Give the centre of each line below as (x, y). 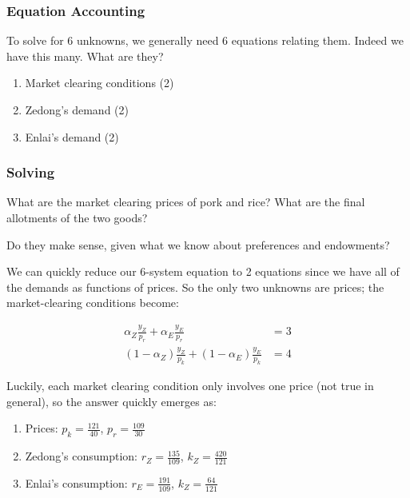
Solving (31, 172)
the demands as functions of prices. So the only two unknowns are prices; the (195, 287)
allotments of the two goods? (77, 217)
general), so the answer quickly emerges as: (111, 401)
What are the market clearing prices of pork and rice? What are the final (186, 202)
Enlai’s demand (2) (72, 136)
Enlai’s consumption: (76, 482)
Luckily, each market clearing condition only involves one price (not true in (190, 386)
